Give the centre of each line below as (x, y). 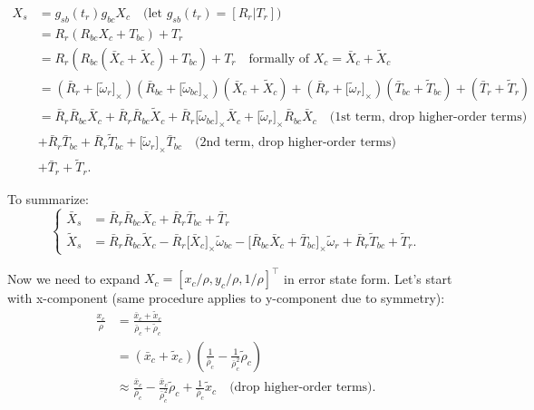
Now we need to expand (74, 278)
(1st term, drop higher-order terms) (428, 117)
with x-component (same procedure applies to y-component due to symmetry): (226, 298)
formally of (279, 59)
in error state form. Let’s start (368, 278)
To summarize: (48, 198)
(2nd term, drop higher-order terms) (296, 143)
